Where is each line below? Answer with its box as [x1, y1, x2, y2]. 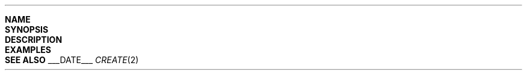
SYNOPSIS [5, 24, 49, 35]
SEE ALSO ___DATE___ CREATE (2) [5, 55, 139, 65]
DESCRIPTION [5, 35, 63, 45]
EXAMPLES [5, 45, 51, 55]
